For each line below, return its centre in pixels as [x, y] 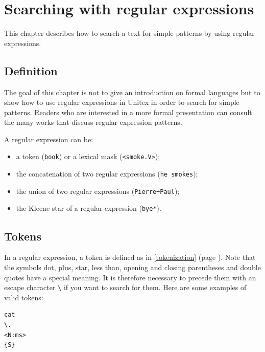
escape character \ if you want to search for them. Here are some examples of [125, 287]
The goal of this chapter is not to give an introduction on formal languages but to [132, 92]
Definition [31, 70]
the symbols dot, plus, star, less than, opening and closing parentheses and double [132, 267]
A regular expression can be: [49, 139]
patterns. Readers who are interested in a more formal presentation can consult [128, 112]
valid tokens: [24, 297]
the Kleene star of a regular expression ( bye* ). [89, 208]
